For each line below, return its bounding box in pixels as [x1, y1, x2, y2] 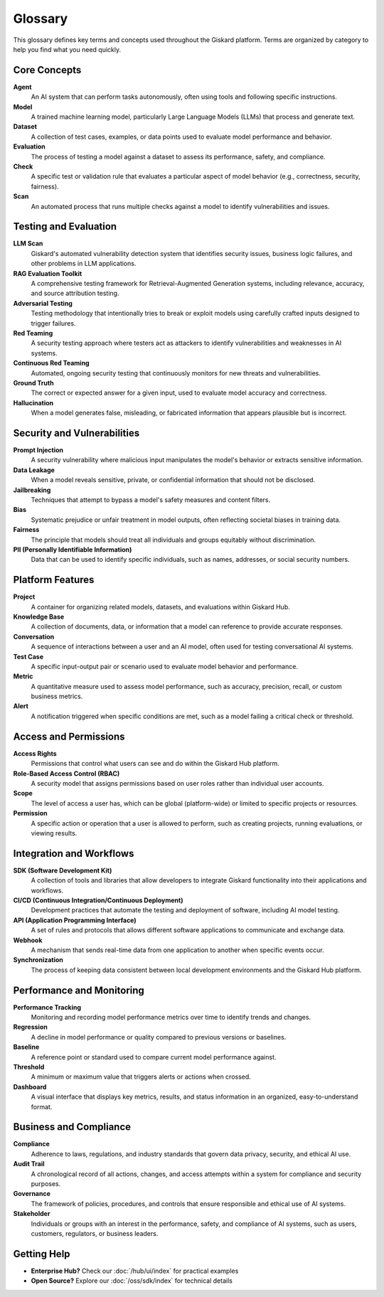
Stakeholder [13, 1210, 50, 1218]
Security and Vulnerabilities [13, 427, 140, 439]
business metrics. [31, 692, 83, 700]
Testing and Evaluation [13, 220, 117, 233]
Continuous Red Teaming [13, 359, 90, 368]
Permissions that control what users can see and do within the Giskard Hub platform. [31, 759, 280, 768]
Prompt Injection [13, 445, 64, 454]
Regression [13, 1023, 48, 1031]
